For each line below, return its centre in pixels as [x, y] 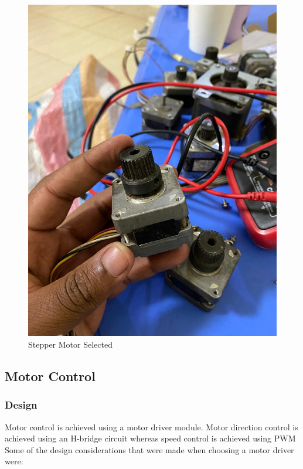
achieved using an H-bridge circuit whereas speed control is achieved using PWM [150, 438]
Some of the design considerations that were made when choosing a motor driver [149, 449]
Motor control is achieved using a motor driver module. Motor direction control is [151, 426]
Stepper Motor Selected [70, 344]
